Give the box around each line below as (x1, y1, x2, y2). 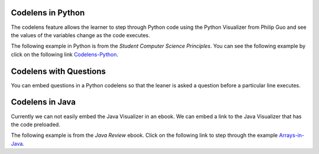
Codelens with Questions (11, 66, 106, 76)
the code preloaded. (11, 121, 60, 128)
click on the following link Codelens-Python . (11, 51, 118, 58)
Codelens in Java (11, 97, 76, 107)
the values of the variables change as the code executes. (11, 31, 150, 38)
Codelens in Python (11, 8, 85, 18)
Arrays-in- (278, 132, 304, 139)
